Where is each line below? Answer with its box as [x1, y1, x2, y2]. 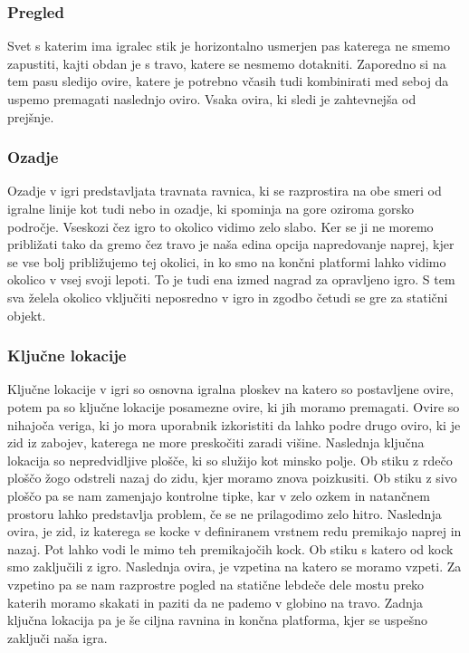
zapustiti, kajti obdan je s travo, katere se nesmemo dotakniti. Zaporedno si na [7, 53, 446, 72]
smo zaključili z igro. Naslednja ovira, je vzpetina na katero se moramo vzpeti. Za [7, 557, 462, 576]
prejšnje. [7, 107, 54, 126]
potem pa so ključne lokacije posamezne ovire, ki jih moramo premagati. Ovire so [7, 397, 460, 416]
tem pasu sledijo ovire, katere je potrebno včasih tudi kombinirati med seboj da [7, 72, 449, 91]
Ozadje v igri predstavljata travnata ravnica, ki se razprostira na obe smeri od [7, 181, 442, 200]
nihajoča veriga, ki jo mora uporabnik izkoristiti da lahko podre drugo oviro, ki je [7, 415, 461, 434]
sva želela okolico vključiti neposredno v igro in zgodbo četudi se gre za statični [7, 287, 448, 306]
